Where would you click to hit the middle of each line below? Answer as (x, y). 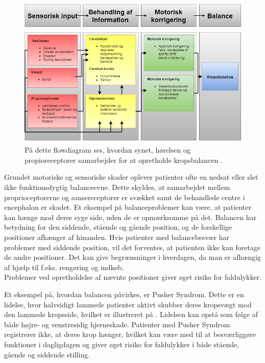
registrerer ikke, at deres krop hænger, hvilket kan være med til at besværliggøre (130, 334)
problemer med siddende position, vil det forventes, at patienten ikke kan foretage (132, 247)
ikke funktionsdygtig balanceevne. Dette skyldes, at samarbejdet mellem (117, 187)
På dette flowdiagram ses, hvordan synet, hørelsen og (107, 150)
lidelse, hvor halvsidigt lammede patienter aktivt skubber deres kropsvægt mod (128, 304)
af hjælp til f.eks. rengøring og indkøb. (64, 267)
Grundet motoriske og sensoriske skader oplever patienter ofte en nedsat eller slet (131, 177)
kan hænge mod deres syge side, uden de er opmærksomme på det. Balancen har (130, 217)
